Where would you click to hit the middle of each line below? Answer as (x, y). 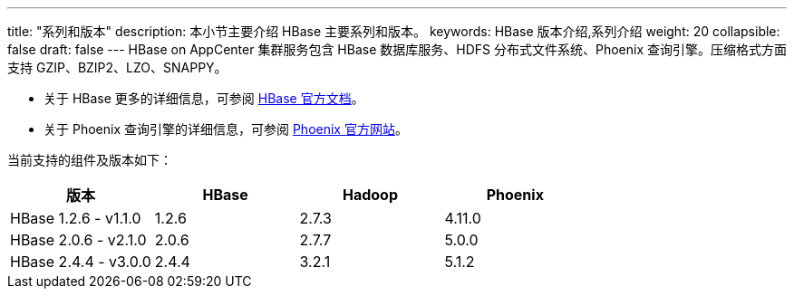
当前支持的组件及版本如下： (90, 160)
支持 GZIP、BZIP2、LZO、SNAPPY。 (117, 67)
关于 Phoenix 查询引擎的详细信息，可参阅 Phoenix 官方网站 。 (226, 129)
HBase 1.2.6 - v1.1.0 (76, 218)
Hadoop (370, 195)
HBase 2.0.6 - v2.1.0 (78, 240)
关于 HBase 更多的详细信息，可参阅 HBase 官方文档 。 (204, 98)
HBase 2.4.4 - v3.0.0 (81, 262)
